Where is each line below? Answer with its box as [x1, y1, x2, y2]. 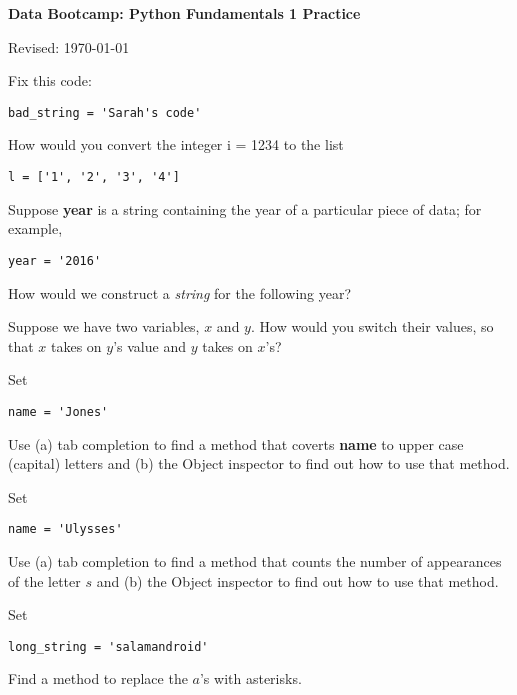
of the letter [8, 570, 81, 591]
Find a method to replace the [8, 668, 188, 689]
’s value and [113, 335, 186, 356]
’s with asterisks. [199, 668, 302, 689]
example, [8, 218, 63, 239]
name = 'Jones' [8, 404, 109, 419]
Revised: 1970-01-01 [8, 36, 130, 57]
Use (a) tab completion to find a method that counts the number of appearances [8, 551, 502, 571]
